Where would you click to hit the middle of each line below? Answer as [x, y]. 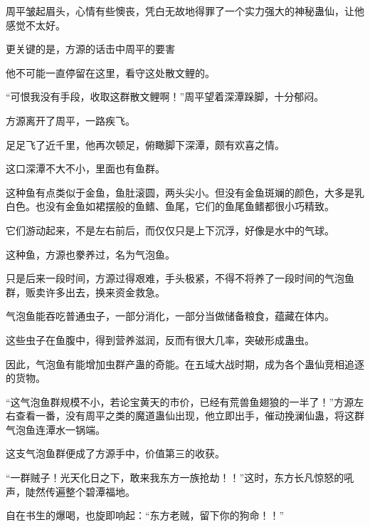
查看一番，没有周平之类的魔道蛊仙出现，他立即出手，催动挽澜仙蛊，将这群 [190, 416]
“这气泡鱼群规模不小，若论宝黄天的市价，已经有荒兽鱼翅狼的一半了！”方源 [180, 401]
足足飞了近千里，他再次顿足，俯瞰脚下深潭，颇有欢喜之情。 [145, 144]
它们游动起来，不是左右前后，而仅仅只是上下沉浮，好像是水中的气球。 [170, 230]
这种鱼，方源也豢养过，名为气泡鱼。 [90, 254]
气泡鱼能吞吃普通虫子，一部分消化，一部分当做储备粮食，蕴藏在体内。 [170, 316]
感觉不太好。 [36, 25]
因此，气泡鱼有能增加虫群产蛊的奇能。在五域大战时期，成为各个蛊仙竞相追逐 [185, 364]
